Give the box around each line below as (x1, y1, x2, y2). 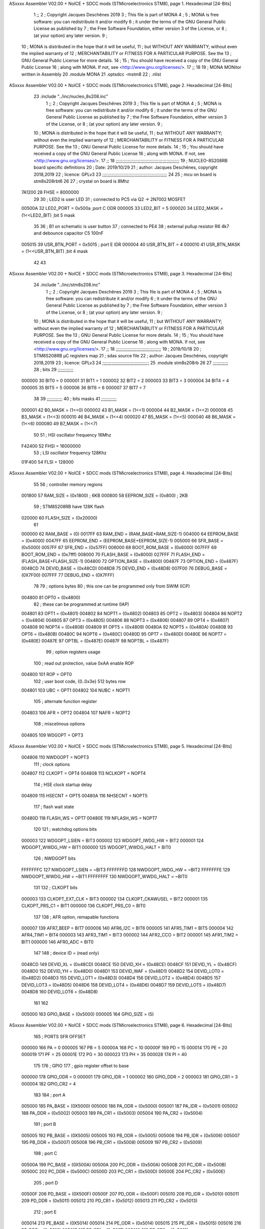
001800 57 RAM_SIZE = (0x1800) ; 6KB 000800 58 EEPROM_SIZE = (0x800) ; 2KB (21, 493, 188, 498)
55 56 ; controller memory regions (33, 481, 103, 487)
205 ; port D (33, 1180, 58, 1186)
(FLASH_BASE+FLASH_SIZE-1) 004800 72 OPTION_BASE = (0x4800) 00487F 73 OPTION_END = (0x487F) (21, 558, 238, 564)
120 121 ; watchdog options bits (33, 826, 97, 832)
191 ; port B (33, 1121, 56, 1127)
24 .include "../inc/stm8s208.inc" (33, 282, 101, 288)
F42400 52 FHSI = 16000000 (21, 443, 81, 449)
